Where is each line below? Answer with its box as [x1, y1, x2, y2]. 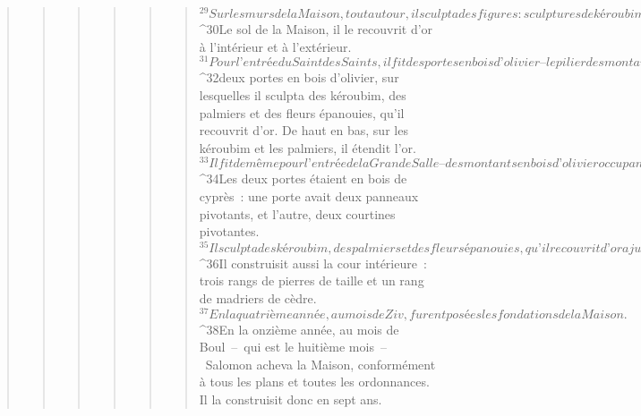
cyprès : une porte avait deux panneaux [199, 186, 419, 205]
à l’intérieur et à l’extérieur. [199, 37, 352, 55]
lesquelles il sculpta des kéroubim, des [199, 85, 406, 104]
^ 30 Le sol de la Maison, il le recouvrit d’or [199, 20, 433, 38]
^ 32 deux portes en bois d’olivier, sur [199, 68, 399, 87]
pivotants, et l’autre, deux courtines [199, 204, 396, 223]
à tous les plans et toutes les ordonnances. [199, 372, 430, 391]
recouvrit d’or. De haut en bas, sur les [199, 121, 408, 140]
